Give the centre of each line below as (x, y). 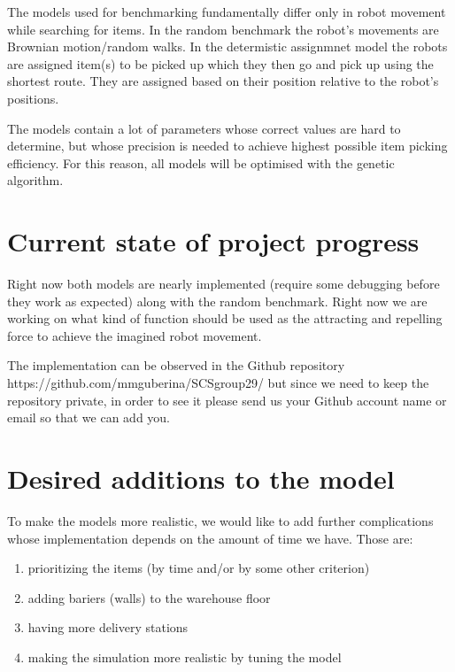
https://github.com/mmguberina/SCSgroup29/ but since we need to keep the (218, 383)
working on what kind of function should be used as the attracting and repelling (225, 318)
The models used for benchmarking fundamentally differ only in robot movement (227, 12)
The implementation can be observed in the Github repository (176, 365)
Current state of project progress (213, 241)
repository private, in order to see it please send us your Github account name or (227, 400)
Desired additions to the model (201, 478)
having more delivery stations (108, 627)
